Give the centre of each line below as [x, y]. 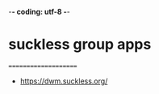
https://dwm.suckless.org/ [64, 81]
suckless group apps [80, 45]
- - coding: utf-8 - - [39, 12]
